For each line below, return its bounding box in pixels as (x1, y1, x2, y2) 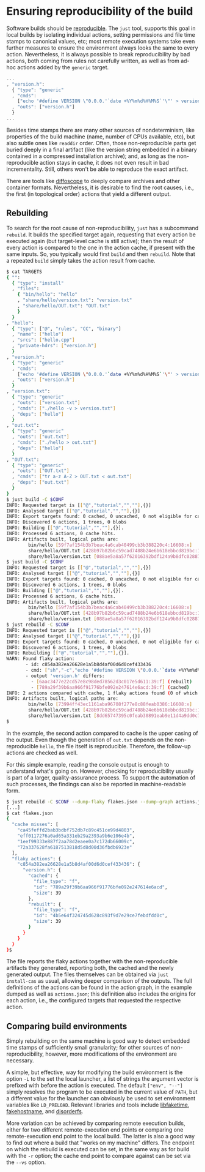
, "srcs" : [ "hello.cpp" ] (12, 337, 75, 344)
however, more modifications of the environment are (45, 1050, 177, 1057)
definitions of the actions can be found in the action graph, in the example (6, 984, 192, 991)
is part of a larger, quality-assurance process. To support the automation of (6, 773, 196, 781)
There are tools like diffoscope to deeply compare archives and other (6, 177, 180, 184)
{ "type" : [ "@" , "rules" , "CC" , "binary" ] (12, 326, 121, 332)
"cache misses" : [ (12, 822, 59, 828)
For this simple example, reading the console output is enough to (6, 761, 170, 768)
